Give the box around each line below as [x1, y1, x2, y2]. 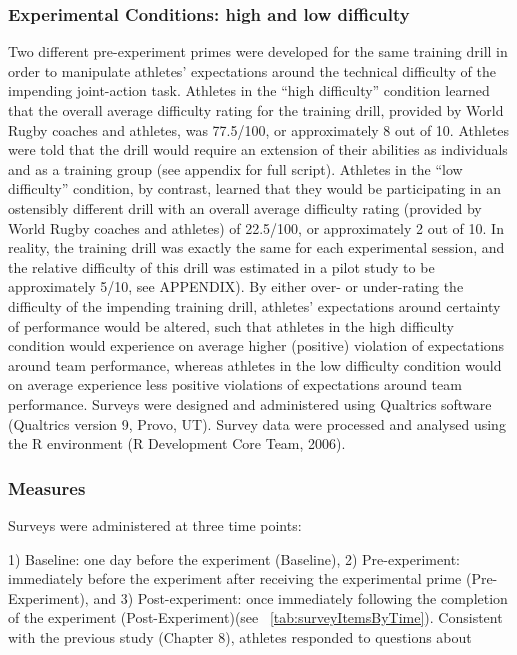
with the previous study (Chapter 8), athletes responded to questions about [8, 626, 472, 647]
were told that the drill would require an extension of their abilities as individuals [8, 139, 508, 160]
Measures [8, 475, 86, 500]
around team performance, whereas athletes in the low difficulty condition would [8, 354, 502, 375]
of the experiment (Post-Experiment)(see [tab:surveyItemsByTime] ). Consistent [8, 607, 503, 628]
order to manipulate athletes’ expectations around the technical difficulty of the [8, 60, 496, 81]
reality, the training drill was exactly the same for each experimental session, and [8, 237, 505, 258]
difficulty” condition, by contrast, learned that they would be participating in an [8, 178, 501, 199]
